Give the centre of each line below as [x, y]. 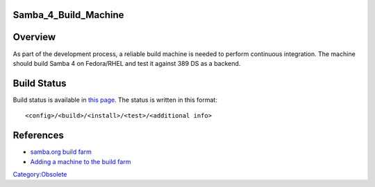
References [38, 135]
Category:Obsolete [40, 174]
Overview [34, 37]
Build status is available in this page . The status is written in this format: [115, 100]
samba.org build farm [61, 152]
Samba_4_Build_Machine [68, 15]
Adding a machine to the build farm [81, 161]
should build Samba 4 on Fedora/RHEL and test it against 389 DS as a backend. [127, 63]
